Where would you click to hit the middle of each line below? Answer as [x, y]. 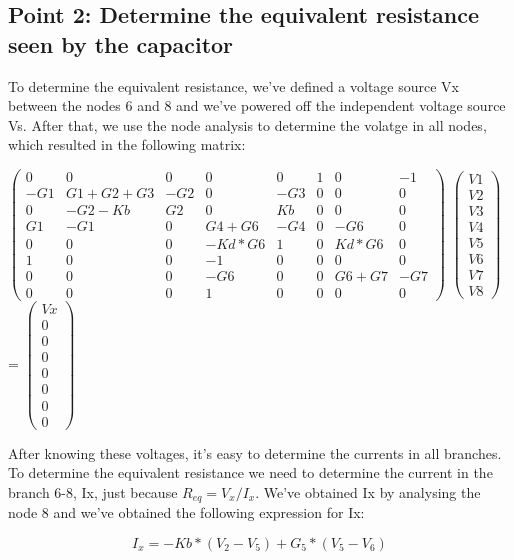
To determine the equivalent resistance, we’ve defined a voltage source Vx [234, 85]
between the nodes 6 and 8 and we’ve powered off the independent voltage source [257, 105]
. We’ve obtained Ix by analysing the [368, 491]
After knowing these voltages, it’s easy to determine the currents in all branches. [255, 452]
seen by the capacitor [121, 43]
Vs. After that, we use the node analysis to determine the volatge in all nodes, [247, 124]
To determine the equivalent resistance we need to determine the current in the [250, 472]
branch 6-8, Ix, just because [93, 491]
